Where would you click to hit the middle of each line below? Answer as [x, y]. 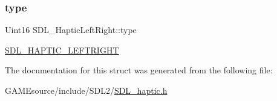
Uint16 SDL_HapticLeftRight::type [71, 30]
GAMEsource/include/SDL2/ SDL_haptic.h [86, 90]
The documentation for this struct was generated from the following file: [139, 70]
